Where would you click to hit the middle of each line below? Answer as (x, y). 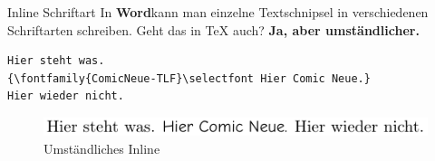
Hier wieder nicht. (66, 96)
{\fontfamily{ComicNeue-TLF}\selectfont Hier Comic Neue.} (189, 78)
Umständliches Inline (102, 148)
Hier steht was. (56, 61)
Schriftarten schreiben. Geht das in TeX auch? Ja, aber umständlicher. (213, 29)
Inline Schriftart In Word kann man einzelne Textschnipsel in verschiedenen (218, 12)
